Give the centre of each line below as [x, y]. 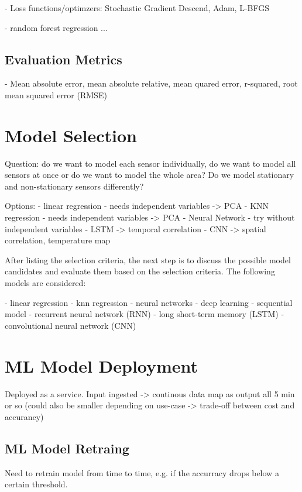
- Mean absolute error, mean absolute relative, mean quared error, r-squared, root [151, 83]
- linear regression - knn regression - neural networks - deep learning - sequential [149, 302]
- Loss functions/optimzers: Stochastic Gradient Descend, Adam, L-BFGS [137, 8]
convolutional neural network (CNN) [71, 325]
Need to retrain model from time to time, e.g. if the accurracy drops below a [142, 472]
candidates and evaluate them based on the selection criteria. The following [140, 271]
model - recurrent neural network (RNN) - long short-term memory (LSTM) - [145, 314]
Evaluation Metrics [64, 59]
